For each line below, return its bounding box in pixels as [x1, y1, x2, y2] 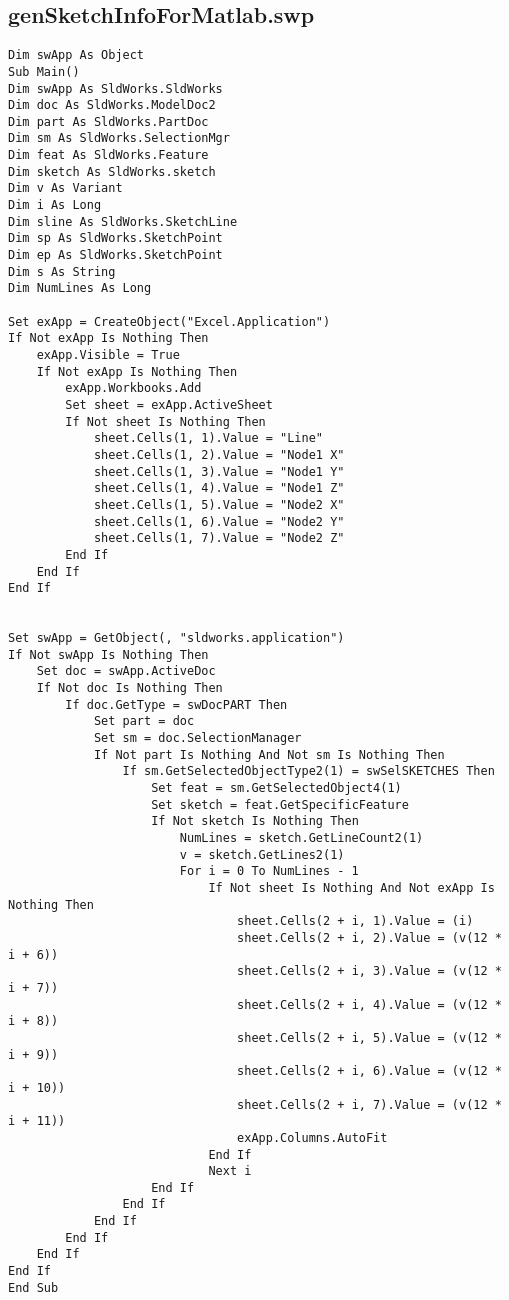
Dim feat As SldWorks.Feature [8, 148, 209, 163]
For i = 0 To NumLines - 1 [179, 864, 359, 879]
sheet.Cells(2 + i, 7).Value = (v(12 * [237, 1097, 502, 1112]
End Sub [8, 1280, 59, 1295]
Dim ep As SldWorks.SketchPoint [8, 248, 223, 263]
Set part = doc [93, 714, 195, 729]
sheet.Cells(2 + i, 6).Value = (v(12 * [237, 1064, 502, 1079]
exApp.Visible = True [36, 348, 180, 363]
